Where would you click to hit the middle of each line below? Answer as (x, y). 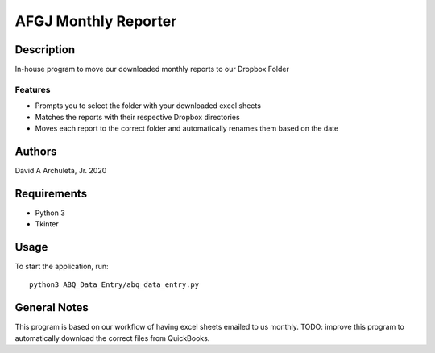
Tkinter (47, 224)
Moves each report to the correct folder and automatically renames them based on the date (187, 128)
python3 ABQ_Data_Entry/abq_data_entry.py (114, 285)
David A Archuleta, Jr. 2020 (61, 170)
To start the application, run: (62, 267)
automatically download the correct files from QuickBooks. (112, 338)
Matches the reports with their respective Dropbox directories (138, 117)
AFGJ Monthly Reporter (96, 21)
